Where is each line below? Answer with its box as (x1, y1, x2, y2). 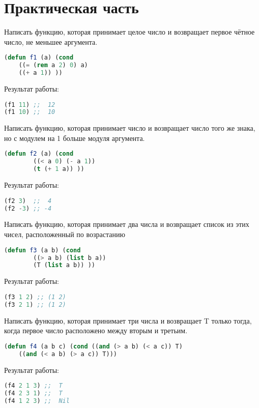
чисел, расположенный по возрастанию (4, 229, 125, 240)
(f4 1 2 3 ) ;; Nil (4, 397, 70, 404)
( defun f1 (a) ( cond (4, 54, 74, 62)
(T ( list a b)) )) (33, 261, 95, 269)
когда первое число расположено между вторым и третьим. (4, 325, 188, 336)
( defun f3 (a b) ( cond (4, 246, 81, 254)
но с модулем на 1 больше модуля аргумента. (4, 132, 145, 143)
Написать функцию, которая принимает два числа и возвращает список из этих (4, 219, 249, 229)
